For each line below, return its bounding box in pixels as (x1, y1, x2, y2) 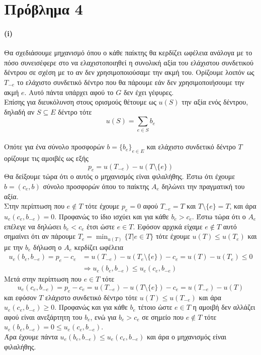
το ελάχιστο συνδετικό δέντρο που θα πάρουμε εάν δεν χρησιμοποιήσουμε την (17, 76, 244, 87)
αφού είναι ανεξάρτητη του (4, 311, 82, 322)
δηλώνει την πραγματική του (161, 181, 245, 192)
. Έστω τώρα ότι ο (192, 211, 246, 222)
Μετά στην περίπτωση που (4, 274, 81, 284)
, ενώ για (90, 311, 117, 322)
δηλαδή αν (4, 106, 35, 117)
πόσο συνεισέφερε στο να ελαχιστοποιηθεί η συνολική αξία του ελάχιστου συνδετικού (4, 57, 254, 67)
